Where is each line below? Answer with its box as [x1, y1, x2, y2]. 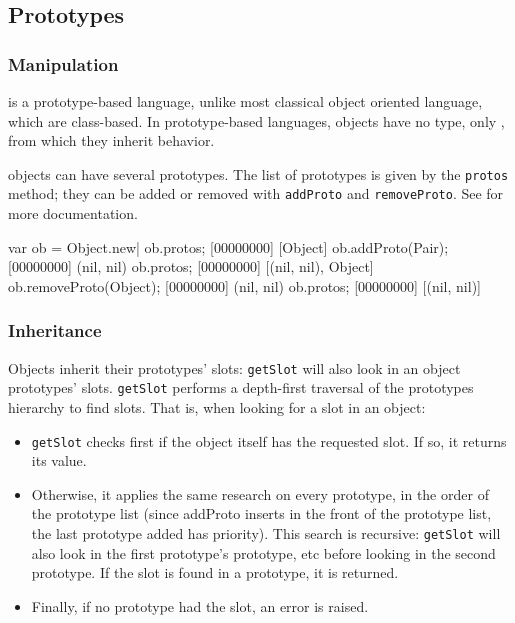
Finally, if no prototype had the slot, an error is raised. [31, 595, 369, 616]
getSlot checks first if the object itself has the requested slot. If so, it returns [31, 430, 507, 451]
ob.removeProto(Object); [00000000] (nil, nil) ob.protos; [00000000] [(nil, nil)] [8, 275, 481, 296]
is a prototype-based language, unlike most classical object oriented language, [8, 91, 483, 111]
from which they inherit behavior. [8, 130, 215, 151]
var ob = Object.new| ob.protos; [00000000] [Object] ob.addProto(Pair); [8, 236, 449, 257]
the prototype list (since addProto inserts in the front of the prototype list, [31, 503, 492, 524]
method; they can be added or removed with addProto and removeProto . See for [8, 183, 504, 204]
